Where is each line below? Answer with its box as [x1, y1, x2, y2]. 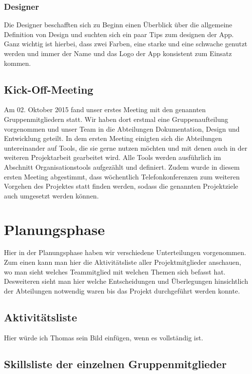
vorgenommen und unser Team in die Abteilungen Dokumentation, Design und [4, 123, 240, 134]
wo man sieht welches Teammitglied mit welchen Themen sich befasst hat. [4, 266, 226, 276]
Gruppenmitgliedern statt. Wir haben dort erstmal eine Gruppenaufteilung [4, 114, 228, 124]
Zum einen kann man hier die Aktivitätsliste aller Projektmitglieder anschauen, [4, 257, 241, 267]
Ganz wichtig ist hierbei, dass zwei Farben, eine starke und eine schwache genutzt [4, 39, 248, 49]
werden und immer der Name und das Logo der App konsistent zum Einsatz [4, 48, 232, 58]
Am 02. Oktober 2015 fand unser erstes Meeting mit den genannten [4, 104, 206, 115]
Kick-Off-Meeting [4, 81, 94, 97]
